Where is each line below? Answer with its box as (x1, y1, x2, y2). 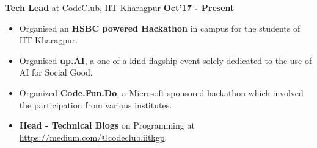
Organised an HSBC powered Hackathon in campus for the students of (19, 21, 301, 34)
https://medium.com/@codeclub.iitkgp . (19, 130, 167, 143)
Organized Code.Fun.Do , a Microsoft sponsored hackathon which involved (19, 86, 304, 99)
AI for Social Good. (19, 66, 93, 79)
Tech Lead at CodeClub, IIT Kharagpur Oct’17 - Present (5, 1, 235, 13)
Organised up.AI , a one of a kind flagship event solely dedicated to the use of (19, 54, 312, 66)
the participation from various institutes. (19, 98, 172, 111)
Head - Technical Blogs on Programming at (19, 119, 195, 132)
